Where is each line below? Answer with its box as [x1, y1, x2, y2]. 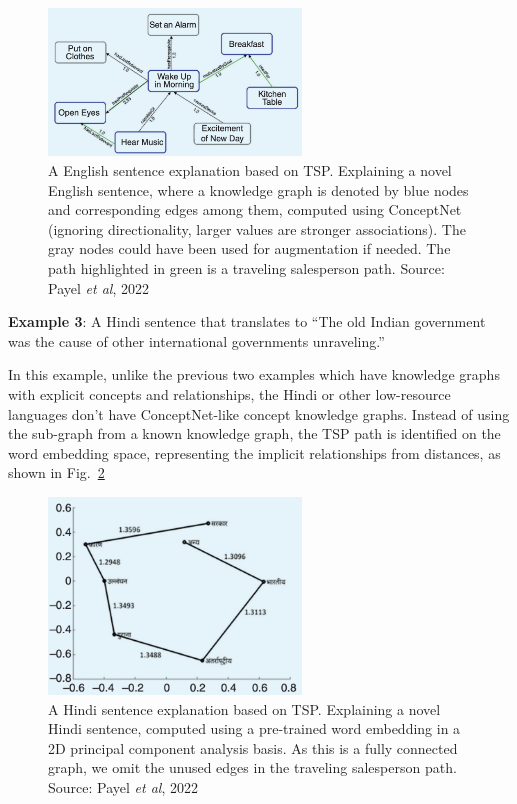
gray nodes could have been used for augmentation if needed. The [48, 238, 451, 259]
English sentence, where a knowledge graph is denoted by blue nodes [48, 179, 469, 200]
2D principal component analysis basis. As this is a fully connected [48, 737, 458, 758]
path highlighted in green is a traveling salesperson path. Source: [48, 258, 445, 278]
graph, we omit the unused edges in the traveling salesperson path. [48, 757, 457, 778]
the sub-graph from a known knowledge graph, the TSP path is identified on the [8, 423, 501, 444]
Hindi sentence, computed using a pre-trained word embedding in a [48, 718, 461, 739]
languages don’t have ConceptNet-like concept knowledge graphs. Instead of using [8, 403, 510, 424]
